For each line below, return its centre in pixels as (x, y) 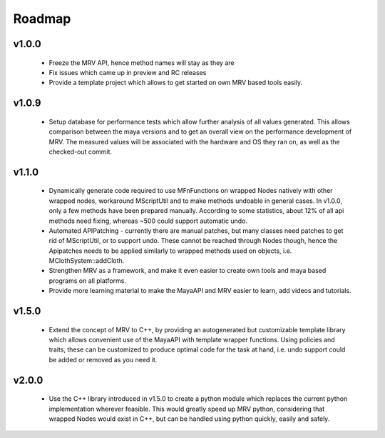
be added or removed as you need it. (103, 359)
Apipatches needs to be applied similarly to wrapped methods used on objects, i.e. (170, 251)
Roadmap (42, 19)
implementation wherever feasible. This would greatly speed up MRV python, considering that (187, 409)
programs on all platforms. (87, 280)
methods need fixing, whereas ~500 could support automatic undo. (148, 221)
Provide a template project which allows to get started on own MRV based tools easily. (176, 83)
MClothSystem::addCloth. (87, 261)
